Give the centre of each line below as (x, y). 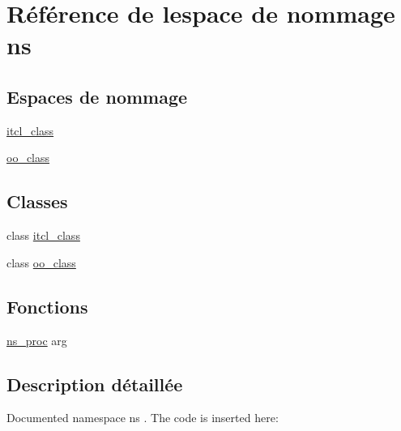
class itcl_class (43, 235)
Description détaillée (95, 384)
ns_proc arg (37, 340)
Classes (37, 201)
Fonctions (47, 306)
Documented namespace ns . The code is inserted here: (143, 418)
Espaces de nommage (97, 96)
